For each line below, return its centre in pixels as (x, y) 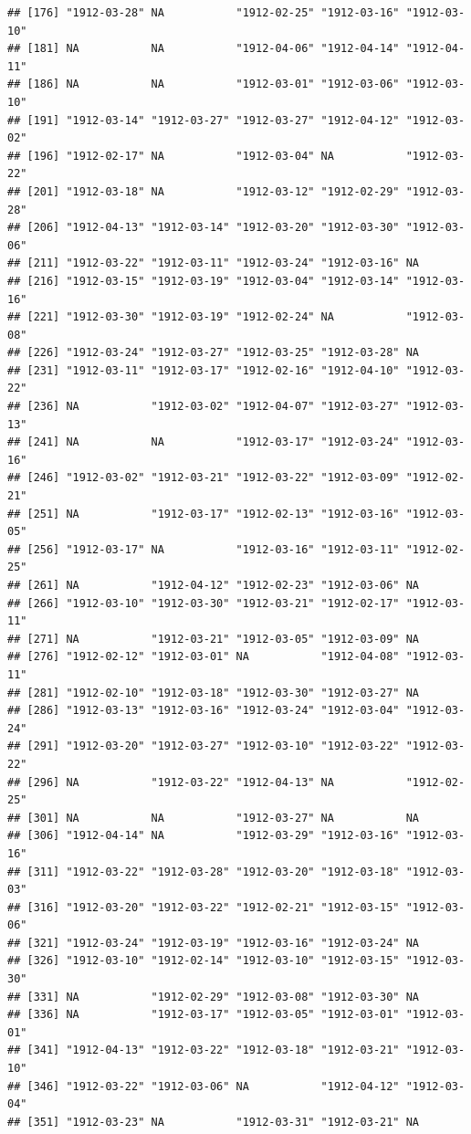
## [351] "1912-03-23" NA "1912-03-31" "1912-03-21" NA (214, 1122)
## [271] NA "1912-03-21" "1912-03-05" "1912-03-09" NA (214, 639)
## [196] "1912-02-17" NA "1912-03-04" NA (171, 156)
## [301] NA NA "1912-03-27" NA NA (214, 818)
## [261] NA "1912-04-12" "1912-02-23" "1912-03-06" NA (214, 585)
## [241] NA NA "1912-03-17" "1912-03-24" (204, 442)
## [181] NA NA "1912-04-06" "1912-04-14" (204, 49)
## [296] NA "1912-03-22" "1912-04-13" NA (171, 782)
